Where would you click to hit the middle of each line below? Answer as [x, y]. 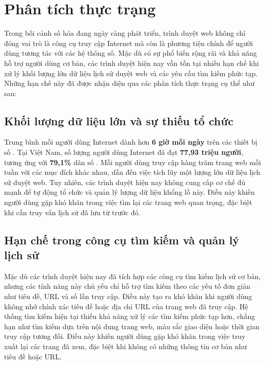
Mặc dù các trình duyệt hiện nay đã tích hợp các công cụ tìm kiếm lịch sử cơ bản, [132, 276]
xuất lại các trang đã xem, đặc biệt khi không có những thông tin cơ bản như [126, 346]
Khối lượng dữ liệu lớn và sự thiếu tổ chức [119, 120]
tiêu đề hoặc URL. [33, 356]
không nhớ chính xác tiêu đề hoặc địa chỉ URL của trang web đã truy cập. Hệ [126, 306]
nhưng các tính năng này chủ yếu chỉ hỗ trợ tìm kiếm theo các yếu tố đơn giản [127, 286]
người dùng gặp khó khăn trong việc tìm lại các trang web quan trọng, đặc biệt [128, 202]
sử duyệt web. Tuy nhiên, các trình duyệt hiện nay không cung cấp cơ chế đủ [125, 182]
